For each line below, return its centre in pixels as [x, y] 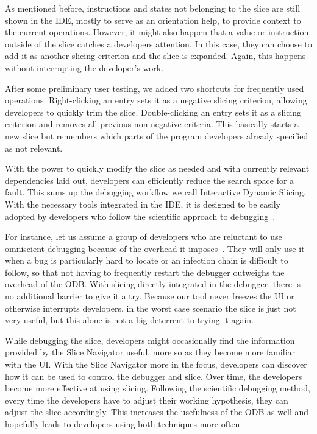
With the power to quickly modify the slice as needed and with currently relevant [157, 168]
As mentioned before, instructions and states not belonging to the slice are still [153, 8]
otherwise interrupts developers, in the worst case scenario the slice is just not [151, 308]
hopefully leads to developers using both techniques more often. [124, 424]
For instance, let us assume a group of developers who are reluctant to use [144, 236]
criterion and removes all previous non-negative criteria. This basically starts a [152, 124]
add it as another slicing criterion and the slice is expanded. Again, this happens [155, 56]
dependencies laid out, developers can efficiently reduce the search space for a [150, 180]
